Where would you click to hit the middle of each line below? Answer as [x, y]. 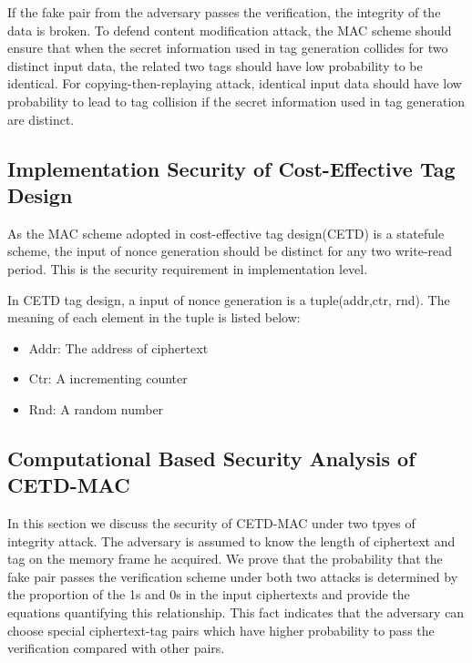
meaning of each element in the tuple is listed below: [154, 317]
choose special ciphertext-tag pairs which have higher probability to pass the [221, 630]
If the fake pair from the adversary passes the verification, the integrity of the [224, 12]
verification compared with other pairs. [116, 648]
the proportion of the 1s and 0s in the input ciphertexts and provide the [209, 594]
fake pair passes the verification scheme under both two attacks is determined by [233, 576]
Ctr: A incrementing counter [108, 378]
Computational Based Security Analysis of [211, 458]
